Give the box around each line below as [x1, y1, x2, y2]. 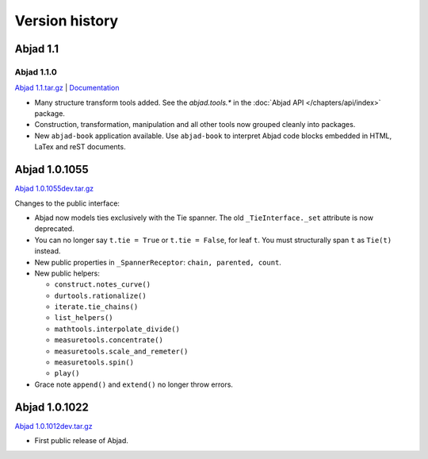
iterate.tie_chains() [54, 303, 139, 311]
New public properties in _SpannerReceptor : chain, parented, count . [34, 257, 281, 267]
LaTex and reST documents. [34, 142, 126, 152]
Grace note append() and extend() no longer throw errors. [34, 380, 234, 389]
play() [54, 369, 80, 378]
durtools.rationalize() [54, 291, 147, 300]
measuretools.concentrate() [54, 336, 164, 345]
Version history [14, 12, 119, 29]
